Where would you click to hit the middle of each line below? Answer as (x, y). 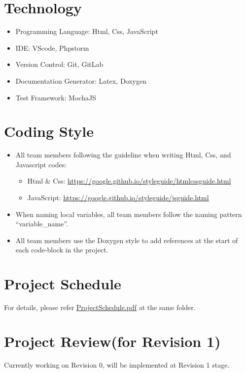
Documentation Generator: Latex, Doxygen (81, 80)
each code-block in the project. (62, 250)
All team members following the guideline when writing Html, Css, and (123, 155)
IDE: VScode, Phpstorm (52, 47)
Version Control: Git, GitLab (59, 64)
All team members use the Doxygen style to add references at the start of (127, 240)
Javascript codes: (41, 164)
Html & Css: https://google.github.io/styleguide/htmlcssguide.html (129, 181)
